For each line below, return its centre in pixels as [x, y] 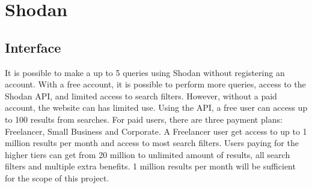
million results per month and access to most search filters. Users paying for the [152, 143]
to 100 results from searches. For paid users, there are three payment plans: [144, 119]
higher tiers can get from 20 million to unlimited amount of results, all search [148, 154]
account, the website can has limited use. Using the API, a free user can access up [156, 107]
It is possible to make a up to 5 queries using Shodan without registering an [145, 72]
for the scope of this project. [57, 178]
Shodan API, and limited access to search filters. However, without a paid [141, 95]
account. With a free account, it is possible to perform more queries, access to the [155, 84]
